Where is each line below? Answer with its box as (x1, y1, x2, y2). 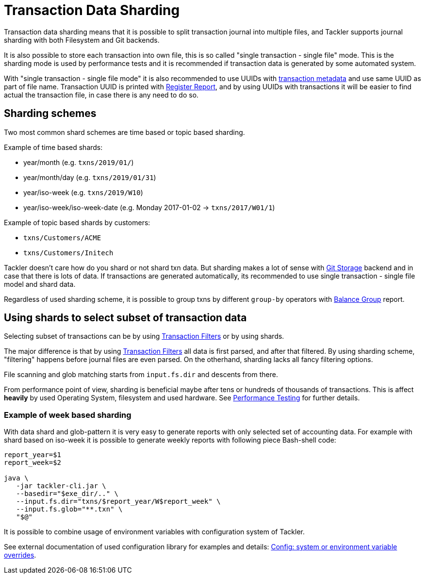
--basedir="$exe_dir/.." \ (16, 490, 119, 498)
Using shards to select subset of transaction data (4, 312, 247, 324)
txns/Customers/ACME (23, 233, 101, 242)
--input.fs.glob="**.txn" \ (16, 505, 123, 513)
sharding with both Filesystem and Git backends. (4, 35, 160, 44)
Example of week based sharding (4, 410, 131, 420)
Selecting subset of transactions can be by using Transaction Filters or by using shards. (4, 332, 284, 341)
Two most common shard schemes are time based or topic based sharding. (4, 128, 245, 136)
